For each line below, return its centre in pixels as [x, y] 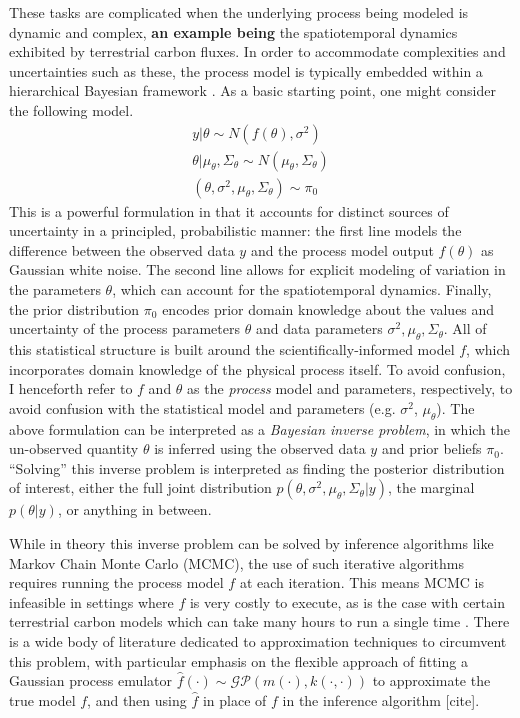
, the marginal [431, 487]
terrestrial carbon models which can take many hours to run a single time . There [259, 621]
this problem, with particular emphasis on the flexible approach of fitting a [238, 660]
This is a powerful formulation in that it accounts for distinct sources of [229, 210]
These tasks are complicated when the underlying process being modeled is [239, 12]
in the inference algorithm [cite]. [381, 699]
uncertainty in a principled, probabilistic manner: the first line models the [235, 230]
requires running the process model [116, 582]
